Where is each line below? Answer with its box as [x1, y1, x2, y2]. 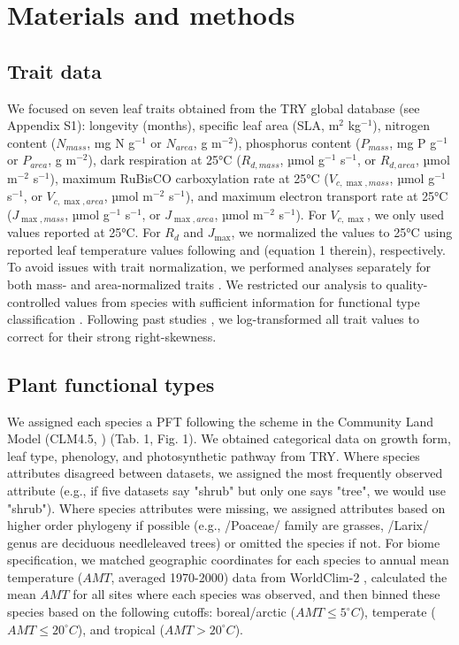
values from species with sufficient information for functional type [64, 292, 420, 311]
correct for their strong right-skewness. [7, 326, 217, 345]
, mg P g [389, 133, 437, 151]
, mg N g [87, 133, 135, 151]
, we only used [366, 204, 445, 223]
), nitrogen [372, 116, 430, 134]
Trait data [7, 57, 102, 84]
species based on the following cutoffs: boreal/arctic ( [7, 603, 295, 621]
